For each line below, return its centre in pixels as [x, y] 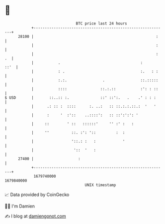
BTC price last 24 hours [101, 23]
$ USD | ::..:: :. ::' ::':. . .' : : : [80, 98]
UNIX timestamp [100, 185]
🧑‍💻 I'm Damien [20, 206]
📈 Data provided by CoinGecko [37, 195]
